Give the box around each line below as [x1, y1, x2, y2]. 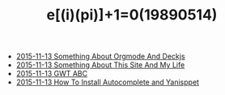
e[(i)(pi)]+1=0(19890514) [46, 6, 218, 24]
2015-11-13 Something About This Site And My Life [15, 60, 185, 70]
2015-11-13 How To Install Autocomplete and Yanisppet [15, 77, 200, 87]
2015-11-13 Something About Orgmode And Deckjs [15, 51, 185, 62]
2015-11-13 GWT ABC [15, 69, 87, 79]
